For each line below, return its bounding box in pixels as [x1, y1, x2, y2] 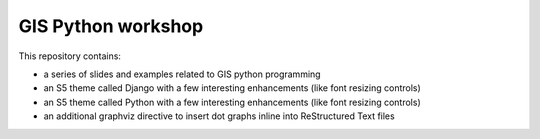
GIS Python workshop [18, 15, 204, 37]
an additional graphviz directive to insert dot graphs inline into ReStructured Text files [43, 110, 395, 122]
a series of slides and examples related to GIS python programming [43, 68, 321, 80]
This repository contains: [18, 50, 122, 62]
